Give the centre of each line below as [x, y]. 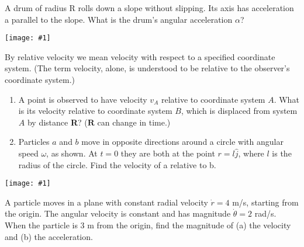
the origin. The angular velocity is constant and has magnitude [118, 213]
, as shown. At [72, 153]
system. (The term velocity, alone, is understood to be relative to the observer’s [147, 68]
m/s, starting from [265, 202]
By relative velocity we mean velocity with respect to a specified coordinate [140, 56]
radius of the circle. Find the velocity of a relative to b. [117, 164]
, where [251, 153]
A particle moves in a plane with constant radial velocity [106, 202]
